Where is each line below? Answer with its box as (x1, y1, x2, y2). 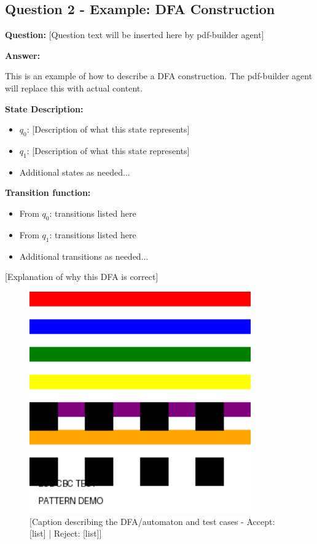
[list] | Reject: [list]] (29, 527, 102, 540)
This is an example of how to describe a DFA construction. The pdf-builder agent (5, 69, 313, 82)
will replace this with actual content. (5, 81, 143, 94)
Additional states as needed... (19, 165, 130, 178)
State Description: (5, 102, 84, 115)
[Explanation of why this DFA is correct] (5, 270, 158, 283)
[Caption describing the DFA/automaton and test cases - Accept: (29, 515, 275, 527)
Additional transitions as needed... (19, 249, 149, 262)
